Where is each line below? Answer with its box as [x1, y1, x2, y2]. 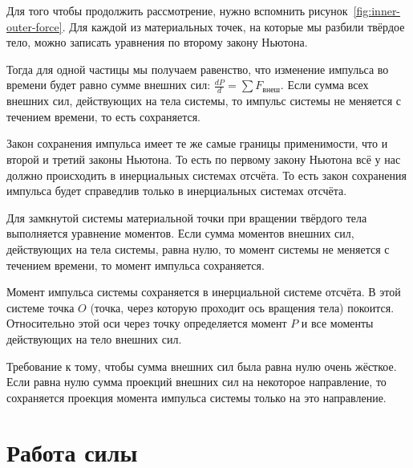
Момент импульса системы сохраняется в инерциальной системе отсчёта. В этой [6, 283, 401, 300]
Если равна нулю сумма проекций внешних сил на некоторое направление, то [6, 373, 387, 390]
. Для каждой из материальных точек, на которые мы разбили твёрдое [62, 18, 405, 35]
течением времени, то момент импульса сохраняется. [6, 256, 265, 273]
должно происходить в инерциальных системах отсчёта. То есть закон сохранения [6, 166, 407, 183]
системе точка [6, 299, 75, 315]
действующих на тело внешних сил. [6, 330, 182, 347]
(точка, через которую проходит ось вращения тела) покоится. [90, 299, 395, 315]
